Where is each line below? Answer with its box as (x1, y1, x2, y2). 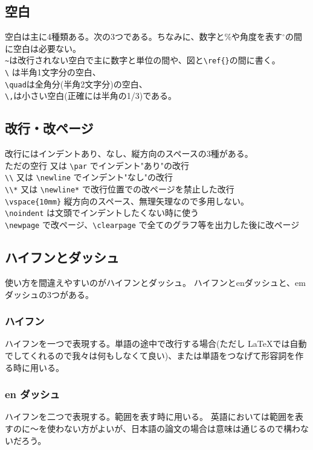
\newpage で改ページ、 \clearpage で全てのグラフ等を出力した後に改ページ (5, 218, 300, 231)
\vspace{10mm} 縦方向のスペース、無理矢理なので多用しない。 (5, 194, 250, 207)
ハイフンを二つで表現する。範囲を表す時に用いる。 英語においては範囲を (5, 410, 295, 423)
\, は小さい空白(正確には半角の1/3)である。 (5, 89, 177, 102)
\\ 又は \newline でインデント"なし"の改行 (5, 171, 173, 183)
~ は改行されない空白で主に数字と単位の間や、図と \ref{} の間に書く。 (5, 54, 280, 66)
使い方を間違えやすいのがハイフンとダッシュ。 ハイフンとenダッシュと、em (5, 276, 306, 288)
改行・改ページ (5, 119, 94, 138)
